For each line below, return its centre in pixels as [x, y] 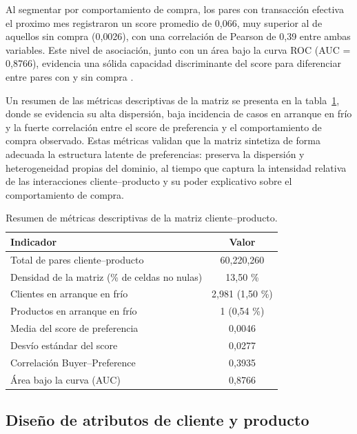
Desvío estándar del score [64, 345]
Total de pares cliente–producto [77, 259]
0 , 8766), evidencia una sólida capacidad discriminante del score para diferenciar [173, 63]
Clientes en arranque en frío [69, 294]
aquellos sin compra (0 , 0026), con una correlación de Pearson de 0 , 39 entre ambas [178, 36]
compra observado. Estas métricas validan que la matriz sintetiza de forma [163, 140]
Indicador [34, 241]
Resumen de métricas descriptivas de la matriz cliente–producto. [142, 218]
